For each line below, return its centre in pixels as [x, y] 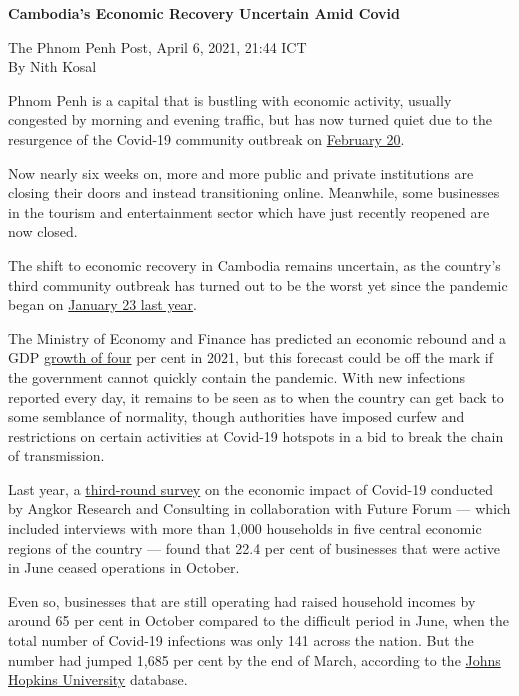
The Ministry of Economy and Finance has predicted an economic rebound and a [257, 337]
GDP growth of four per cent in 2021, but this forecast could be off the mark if [251, 357]
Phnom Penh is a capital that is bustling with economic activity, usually [230, 99]
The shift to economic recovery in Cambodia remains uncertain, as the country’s [254, 264]
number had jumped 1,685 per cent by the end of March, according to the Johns [254, 659]
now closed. [43, 231]
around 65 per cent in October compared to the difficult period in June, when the [258, 620]
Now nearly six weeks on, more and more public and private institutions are [241, 172]
